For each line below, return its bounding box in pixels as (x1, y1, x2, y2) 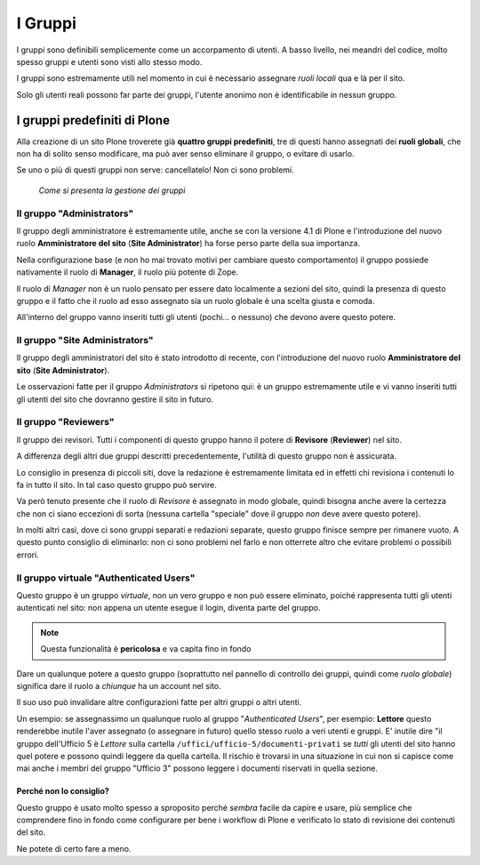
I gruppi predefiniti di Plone (16, 112, 171, 128)
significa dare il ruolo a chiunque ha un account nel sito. (16, 680, 221, 691)
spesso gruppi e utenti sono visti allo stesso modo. (16, 56, 203, 67)
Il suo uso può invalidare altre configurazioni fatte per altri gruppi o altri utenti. (16, 697, 302, 708)
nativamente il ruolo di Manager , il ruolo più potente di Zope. (16, 267, 239, 277)
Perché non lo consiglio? (16, 786, 110, 797)
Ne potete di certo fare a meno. (16, 843, 132, 853)
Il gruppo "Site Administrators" (16, 334, 155, 347)
